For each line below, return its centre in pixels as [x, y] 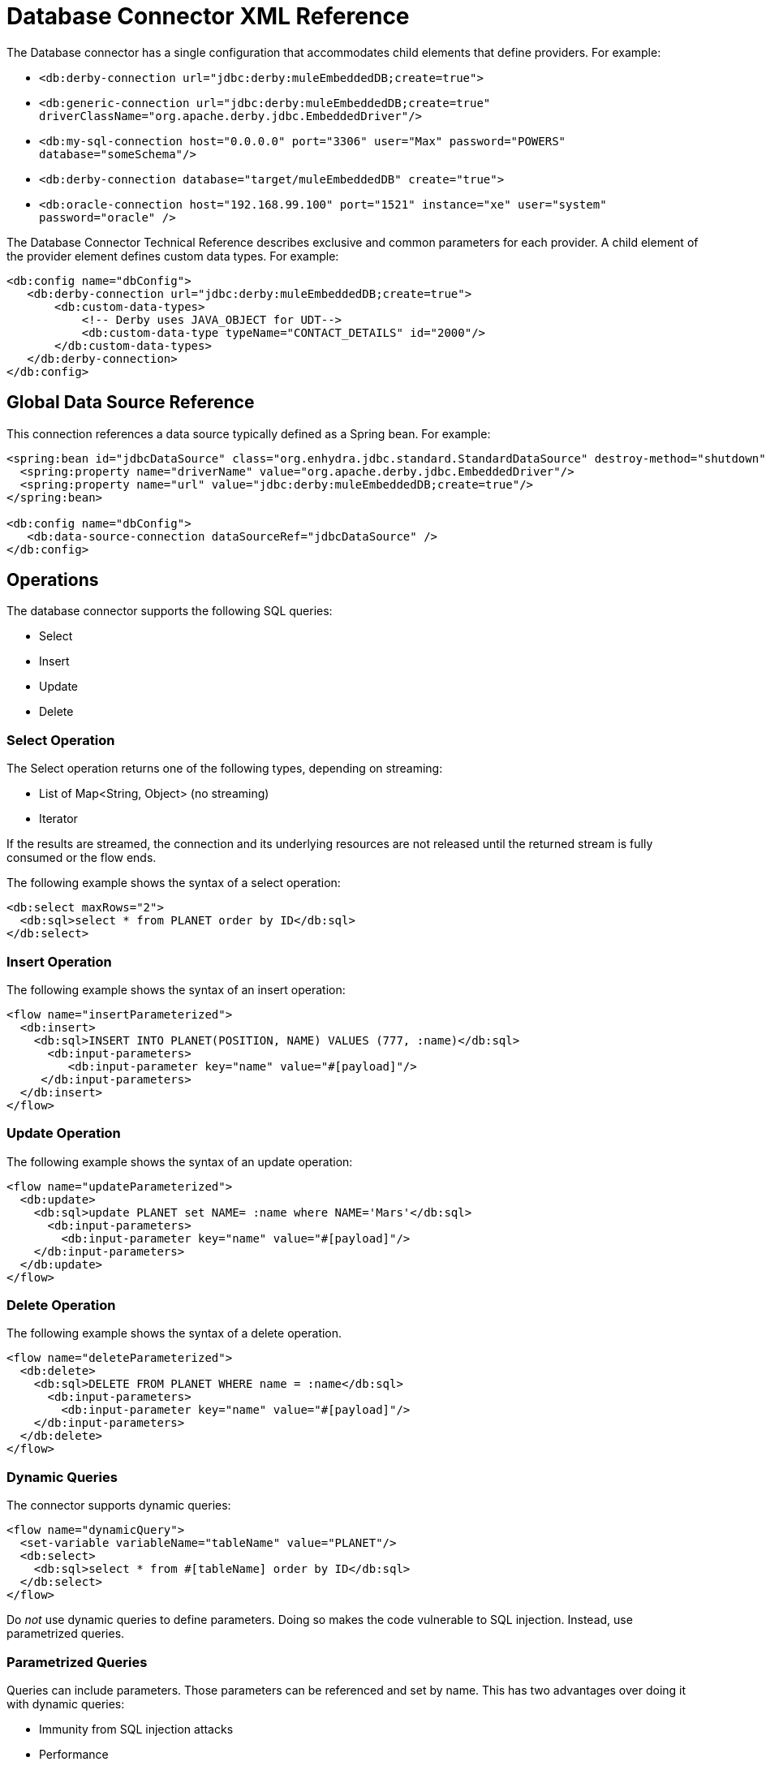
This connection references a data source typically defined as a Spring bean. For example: [249, 433]
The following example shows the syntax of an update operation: [180, 1161]
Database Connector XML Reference [208, 16]
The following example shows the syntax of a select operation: [174, 883]
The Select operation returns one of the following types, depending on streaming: [225, 769]
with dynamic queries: [66, 1704]
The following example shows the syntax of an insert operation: [176, 989]
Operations [53, 580]
